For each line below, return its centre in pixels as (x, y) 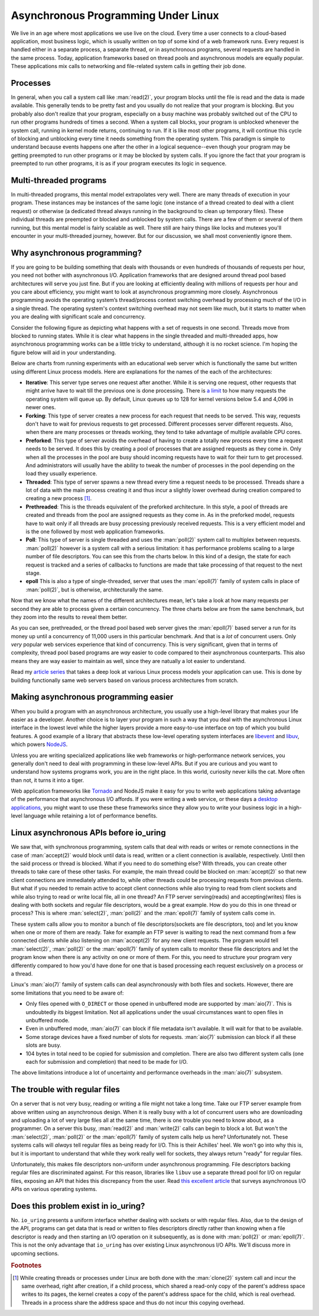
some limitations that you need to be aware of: (67, 993)
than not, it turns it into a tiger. (48, 780)
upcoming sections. (35, 1253)
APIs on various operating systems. (54, 1189)
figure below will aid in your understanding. (64, 352)
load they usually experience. (61, 474)
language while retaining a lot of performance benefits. (91, 816)
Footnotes (26, 1266)
